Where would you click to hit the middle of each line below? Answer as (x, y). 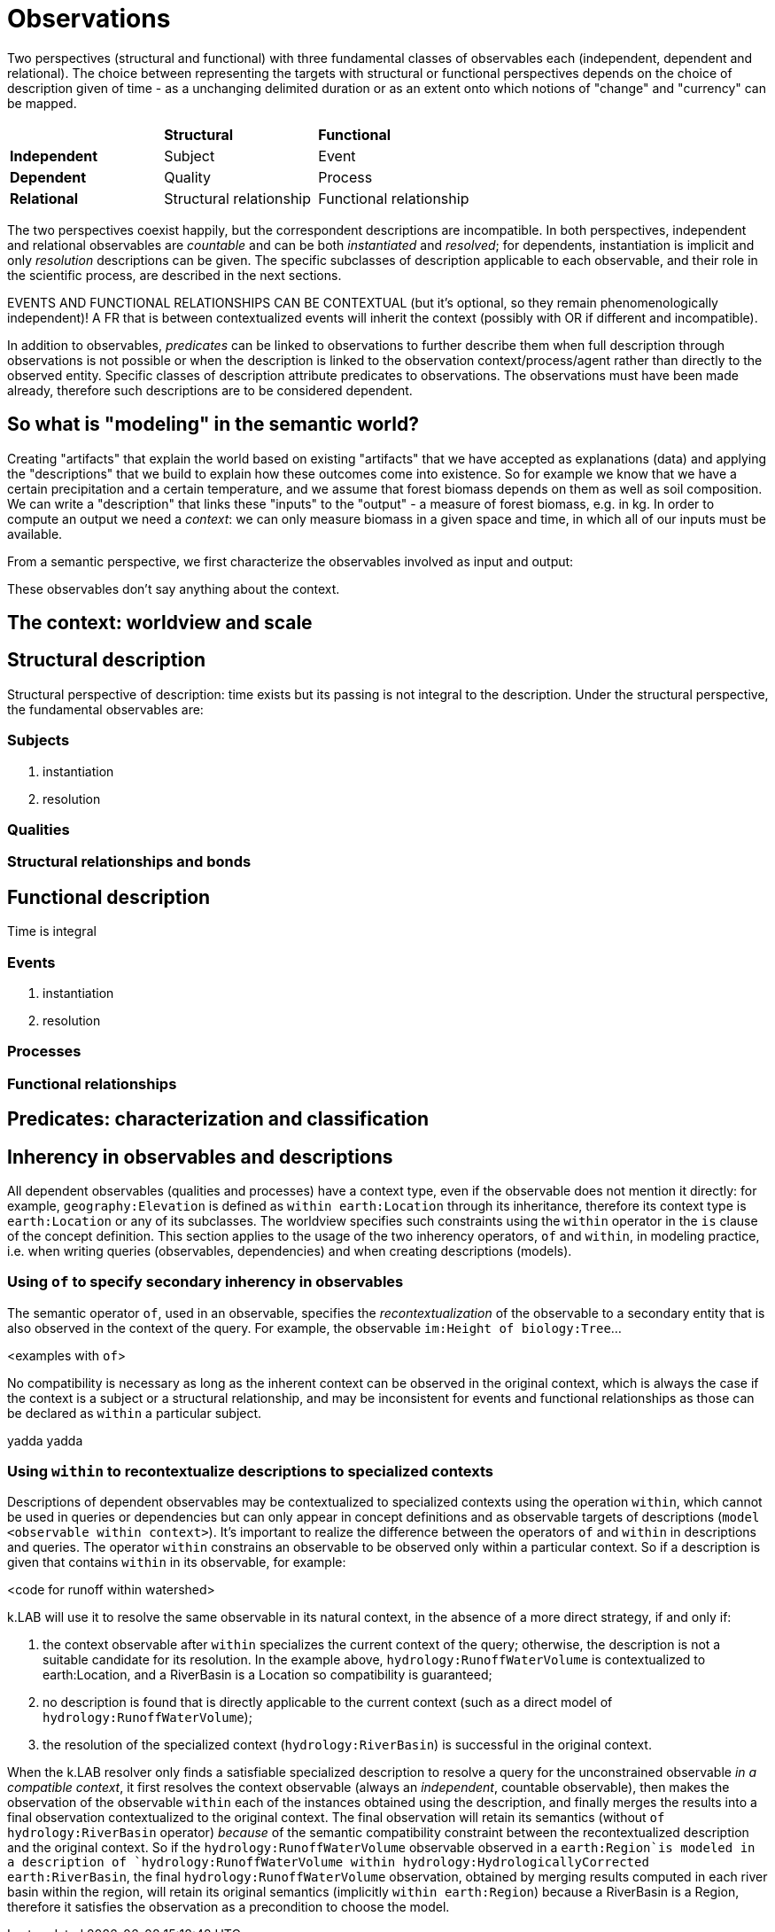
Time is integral (52, 931)
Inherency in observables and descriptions (200, 1157)
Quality (188, 177)
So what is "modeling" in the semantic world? (213, 425)
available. (35, 534)
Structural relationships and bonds (129, 862)
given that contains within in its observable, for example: (177, 1562)
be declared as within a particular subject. (135, 1413)
